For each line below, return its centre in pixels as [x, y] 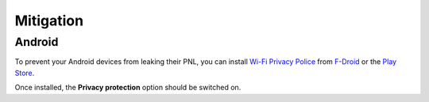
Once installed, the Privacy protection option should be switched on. [128, 88]
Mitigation [49, 21]
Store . [25, 73]
